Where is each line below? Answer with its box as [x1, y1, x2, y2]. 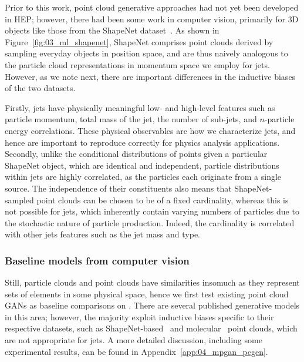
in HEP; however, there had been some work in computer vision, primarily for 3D [5, 12, 299, 25]
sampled [5, 193, 34, 206]
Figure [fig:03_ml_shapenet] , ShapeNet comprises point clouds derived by [5, 35, 273, 48]
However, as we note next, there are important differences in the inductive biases [5, 70, 296, 82]
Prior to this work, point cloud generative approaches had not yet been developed [5, 1, 299, 13]
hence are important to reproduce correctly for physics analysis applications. [5, 136, 280, 148]
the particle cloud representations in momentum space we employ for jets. [5, 58, 270, 71]
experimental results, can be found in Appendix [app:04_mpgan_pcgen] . [5, 345, 268, 357]
